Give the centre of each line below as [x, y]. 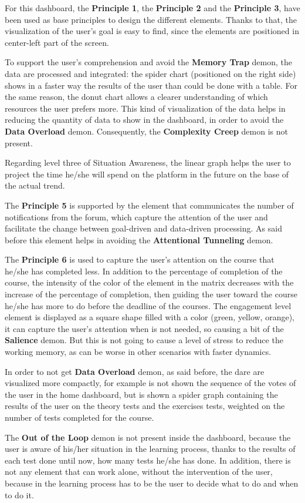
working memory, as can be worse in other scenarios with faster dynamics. [138, 352]
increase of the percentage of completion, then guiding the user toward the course [151, 294]
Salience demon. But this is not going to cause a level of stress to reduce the [144, 340]
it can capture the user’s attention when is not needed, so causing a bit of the [144, 328]
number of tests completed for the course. [79, 417]
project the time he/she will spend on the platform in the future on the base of [147, 174]
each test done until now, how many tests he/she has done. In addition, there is [148, 460]
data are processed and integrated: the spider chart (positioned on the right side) [150, 73]
